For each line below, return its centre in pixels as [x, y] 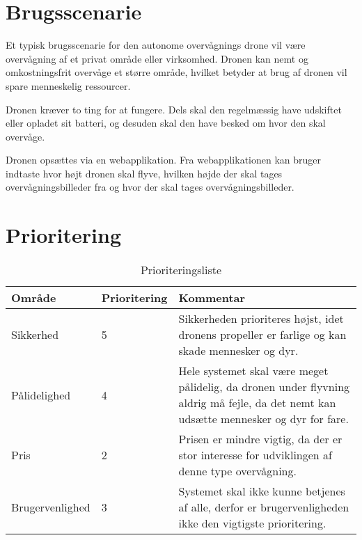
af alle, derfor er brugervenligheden [264, 507]
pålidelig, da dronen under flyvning [264, 387]
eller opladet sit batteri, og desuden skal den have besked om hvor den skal [166, 123]
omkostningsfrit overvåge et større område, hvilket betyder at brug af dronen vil [176, 72]
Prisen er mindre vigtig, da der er [260, 439]
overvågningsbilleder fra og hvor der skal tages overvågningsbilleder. [150, 187]
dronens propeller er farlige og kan [262, 335]
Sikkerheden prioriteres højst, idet [261, 319]
